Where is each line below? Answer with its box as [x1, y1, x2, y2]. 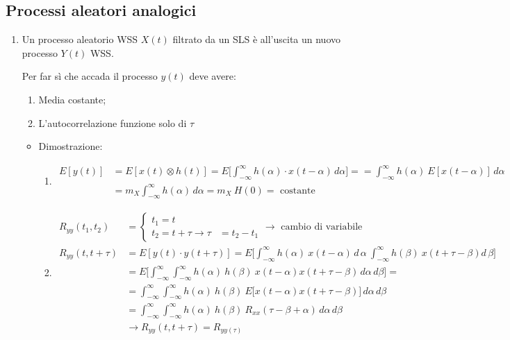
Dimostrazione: [38, 139, 103, 153]
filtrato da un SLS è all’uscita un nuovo [172, 32, 341, 46]
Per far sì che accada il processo [22, 69, 158, 83]
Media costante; [38, 92, 106, 106]
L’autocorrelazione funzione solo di [38, 115, 187, 130]
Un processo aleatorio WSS [22, 32, 138, 46]
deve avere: [189, 69, 236, 83]
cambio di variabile [281, 222, 363, 232]
